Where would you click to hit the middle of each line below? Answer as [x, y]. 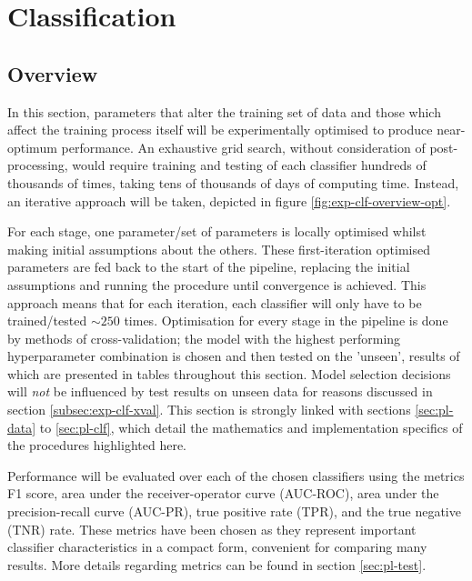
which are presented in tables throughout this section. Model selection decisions [229, 373]
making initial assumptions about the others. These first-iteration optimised [219, 249]
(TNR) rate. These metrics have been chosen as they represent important [212, 529]
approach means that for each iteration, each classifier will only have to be [215, 302]
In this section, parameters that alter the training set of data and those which [224, 111]
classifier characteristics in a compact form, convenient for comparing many [217, 547]
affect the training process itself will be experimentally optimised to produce [220, 130]
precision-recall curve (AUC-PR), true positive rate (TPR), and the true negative [234, 511]
